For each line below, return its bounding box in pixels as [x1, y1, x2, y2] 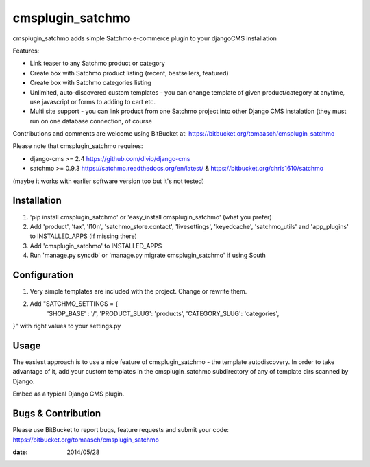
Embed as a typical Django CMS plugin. [12, 390, 125, 398]
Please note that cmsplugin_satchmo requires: [12, 142, 143, 150]
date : [12, 448, 28, 456]
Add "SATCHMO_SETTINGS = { [29, 300, 119, 308]
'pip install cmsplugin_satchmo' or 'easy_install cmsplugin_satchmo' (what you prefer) [29, 213, 272, 221]
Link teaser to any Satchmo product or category [29, 59, 166, 68]
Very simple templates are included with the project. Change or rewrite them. [29, 287, 247, 295]
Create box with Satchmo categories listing [29, 79, 151, 87]
